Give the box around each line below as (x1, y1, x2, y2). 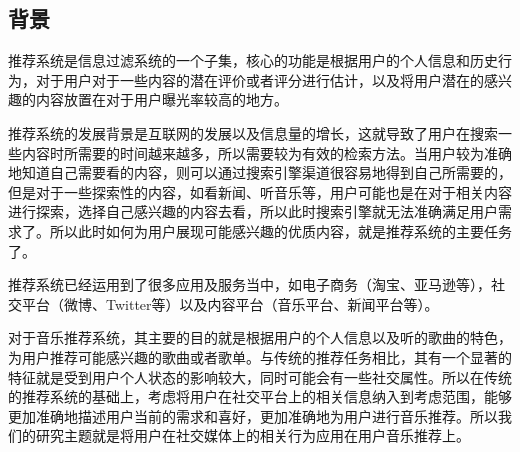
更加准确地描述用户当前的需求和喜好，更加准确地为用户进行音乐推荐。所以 (8, 405, 498, 426)
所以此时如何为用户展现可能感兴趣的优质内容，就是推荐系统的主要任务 (49, 220, 512, 241)
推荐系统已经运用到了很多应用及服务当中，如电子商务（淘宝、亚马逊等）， (8, 274, 491, 295)
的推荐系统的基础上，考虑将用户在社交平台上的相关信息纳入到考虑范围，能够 (8, 386, 512, 407)
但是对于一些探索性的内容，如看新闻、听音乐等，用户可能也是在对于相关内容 (8, 181, 512, 202)
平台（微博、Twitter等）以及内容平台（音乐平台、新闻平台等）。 (21, 293, 439, 314)
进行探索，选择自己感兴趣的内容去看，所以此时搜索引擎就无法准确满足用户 (8, 201, 498, 222)
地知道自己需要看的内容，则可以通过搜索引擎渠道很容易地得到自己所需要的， (8, 162, 512, 183)
